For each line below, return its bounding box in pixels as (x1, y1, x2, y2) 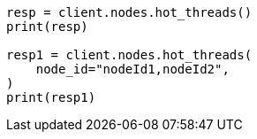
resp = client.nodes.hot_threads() (6, 5, 253, 19)
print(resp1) (6, 90, 96, 104)
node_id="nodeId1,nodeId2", (35, 62, 230, 76)
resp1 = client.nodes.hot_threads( (6, 48, 253, 62)
